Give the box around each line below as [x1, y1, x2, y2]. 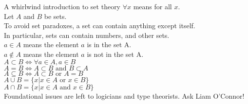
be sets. [44, 11, 67, 21]
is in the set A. [87, 39, 132, 50]
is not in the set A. [87, 49, 144, 59]
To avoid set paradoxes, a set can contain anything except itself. [4, 20, 195, 31]
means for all [133, 1, 172, 11]
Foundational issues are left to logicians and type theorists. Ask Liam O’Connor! [4, 90, 245, 101]
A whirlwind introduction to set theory [4, 1, 121, 11]
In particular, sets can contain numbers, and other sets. [4, 30, 170, 40]
